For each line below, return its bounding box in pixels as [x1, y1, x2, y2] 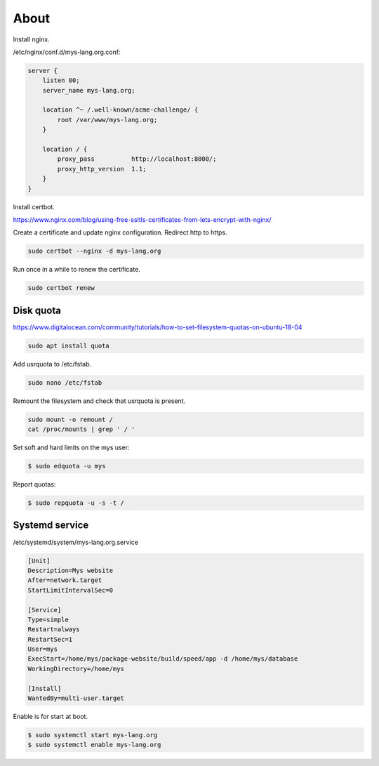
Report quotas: [13, 480, 56, 489]
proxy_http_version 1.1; [57, 165, 147, 173]
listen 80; [42, 77, 80, 84]
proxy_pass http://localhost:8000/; [57, 155, 217, 163]
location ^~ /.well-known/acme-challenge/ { [42, 106, 199, 114]
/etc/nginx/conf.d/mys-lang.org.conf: [13, 48, 121, 56]
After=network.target [27, 576, 102, 584]
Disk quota [13, 304, 61, 316]
